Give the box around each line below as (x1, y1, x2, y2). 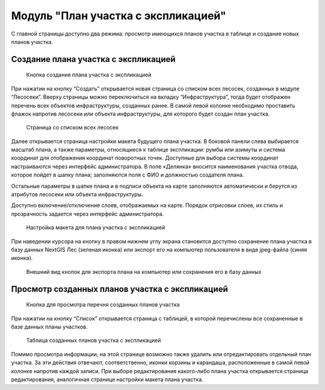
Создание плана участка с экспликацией (11, 54, 176, 64)
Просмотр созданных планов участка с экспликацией (11, 283, 228, 294)
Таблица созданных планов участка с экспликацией (26, 337, 161, 344)
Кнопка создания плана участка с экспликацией (26, 71, 152, 78)
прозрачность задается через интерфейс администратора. (11, 210, 164, 217)
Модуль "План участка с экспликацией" (11, 9, 226, 22)
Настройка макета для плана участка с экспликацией (26, 224, 166, 231)
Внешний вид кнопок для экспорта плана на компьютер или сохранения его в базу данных (26, 268, 262, 275)
